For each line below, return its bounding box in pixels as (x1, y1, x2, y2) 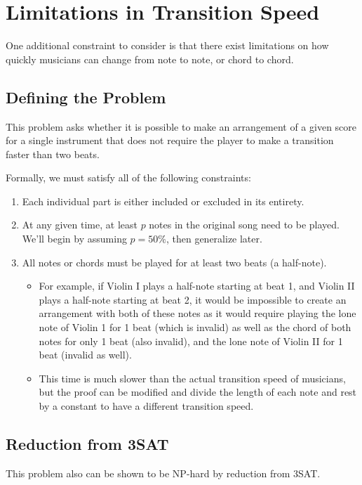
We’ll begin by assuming (22, 231, 127, 246)
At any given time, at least (22, 217, 138, 232)
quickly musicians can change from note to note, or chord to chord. (6, 51, 294, 66)
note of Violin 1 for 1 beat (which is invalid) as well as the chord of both (39, 320, 351, 335)
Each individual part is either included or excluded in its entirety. (22, 193, 304, 208)
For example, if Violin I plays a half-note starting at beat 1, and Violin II (39, 278, 355, 293)
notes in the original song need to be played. (149, 217, 340, 232)
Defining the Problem (6, 86, 166, 108)
